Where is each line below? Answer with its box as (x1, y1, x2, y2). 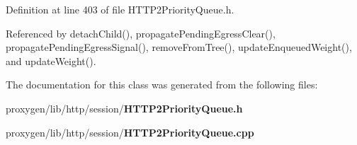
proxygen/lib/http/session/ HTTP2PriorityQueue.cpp (6, 124, 254, 139)
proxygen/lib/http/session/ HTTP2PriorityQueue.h (6, 100, 243, 115)
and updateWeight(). (6, 53, 96, 68)
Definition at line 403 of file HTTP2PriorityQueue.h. (6, 2, 234, 16)
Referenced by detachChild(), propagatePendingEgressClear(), (6, 25, 276, 40)
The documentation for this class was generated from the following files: (6, 77, 318, 92)
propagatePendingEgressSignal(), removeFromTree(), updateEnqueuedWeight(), (6, 40, 352, 54)
